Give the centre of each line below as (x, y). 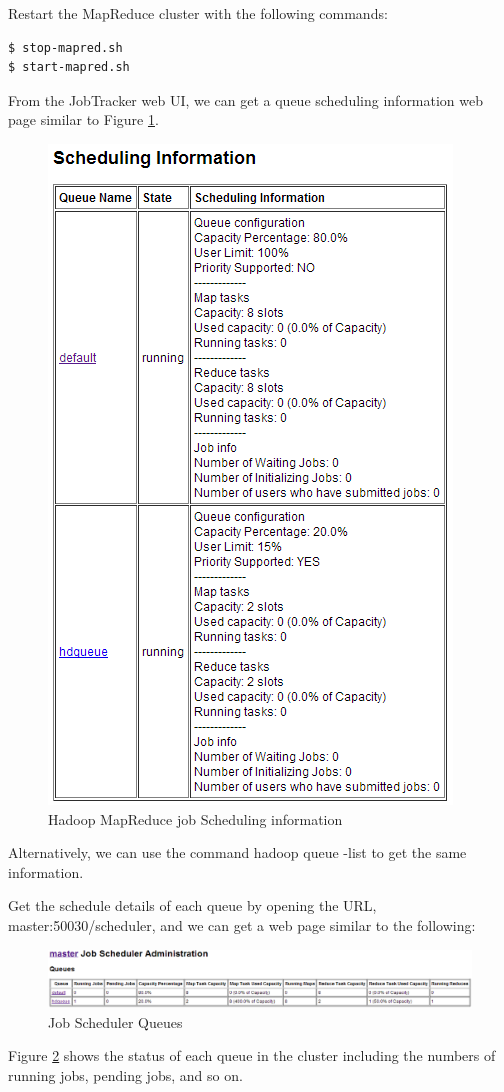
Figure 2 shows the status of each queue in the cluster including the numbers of (252, 1055)
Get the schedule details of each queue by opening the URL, (192, 905)
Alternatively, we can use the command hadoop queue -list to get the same (237, 852)
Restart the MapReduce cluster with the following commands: (198, 13)
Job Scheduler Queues (115, 1021)
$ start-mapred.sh (69, 67)
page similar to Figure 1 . (83, 119)
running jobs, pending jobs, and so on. (125, 1074)
